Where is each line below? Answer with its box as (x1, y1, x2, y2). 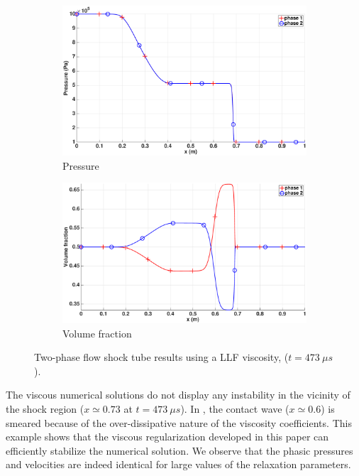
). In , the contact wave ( (180, 401, 289, 416)
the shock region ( (6, 401, 84, 416)
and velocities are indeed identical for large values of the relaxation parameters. (6, 457, 351, 472)
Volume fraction (62, 325, 132, 340)
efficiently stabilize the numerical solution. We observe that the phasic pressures (6, 443, 353, 458)
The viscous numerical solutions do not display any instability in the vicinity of (6, 387, 350, 402)
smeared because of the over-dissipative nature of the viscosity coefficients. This (6, 415, 352, 430)
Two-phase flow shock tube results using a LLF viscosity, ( (34, 350, 289, 364)
